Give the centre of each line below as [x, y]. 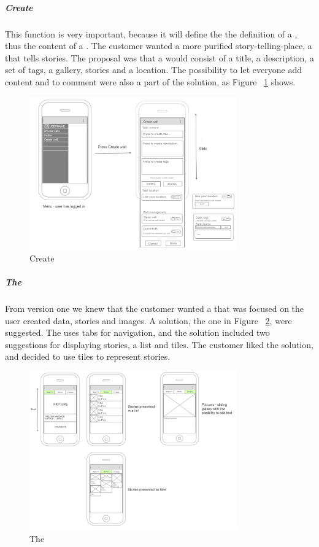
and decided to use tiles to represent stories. [88, 356]
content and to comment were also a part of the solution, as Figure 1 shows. [150, 81]
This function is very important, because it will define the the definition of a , [151, 33]
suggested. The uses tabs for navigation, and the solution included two [137, 332]
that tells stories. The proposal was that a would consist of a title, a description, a [159, 57]
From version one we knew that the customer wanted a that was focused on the [155, 308]
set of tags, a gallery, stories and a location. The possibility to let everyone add [153, 70]
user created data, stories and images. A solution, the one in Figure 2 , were [148, 320]
